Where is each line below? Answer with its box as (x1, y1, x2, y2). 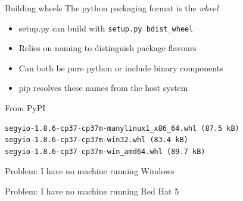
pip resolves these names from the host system (18, 81, 188, 94)
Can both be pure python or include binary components (18, 61, 223, 74)
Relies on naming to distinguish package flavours (18, 42, 197, 54)
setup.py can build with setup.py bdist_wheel (18, 21, 194, 34)
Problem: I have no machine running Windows (5, 165, 175, 177)
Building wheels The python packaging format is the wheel (5, 2, 219, 14)
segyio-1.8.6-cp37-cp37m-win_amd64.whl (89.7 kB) (5, 147, 205, 156)
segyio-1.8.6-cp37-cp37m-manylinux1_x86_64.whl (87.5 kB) (5, 124, 239, 133)
